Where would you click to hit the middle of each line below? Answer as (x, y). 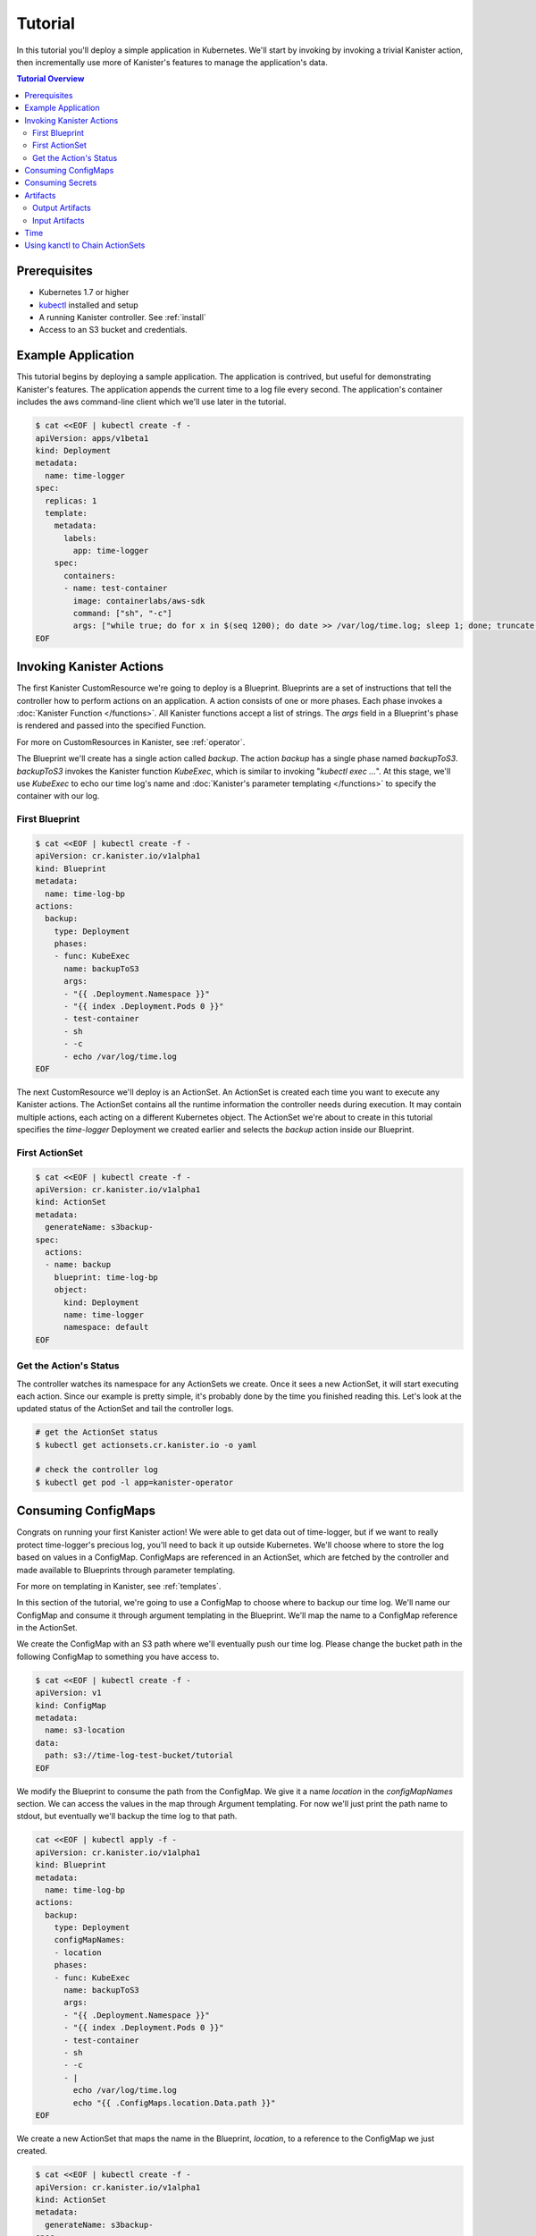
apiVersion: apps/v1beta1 (92, 438)
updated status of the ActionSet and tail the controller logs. (125, 1409)
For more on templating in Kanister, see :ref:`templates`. (119, 1586)
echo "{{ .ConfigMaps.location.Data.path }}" (174, 2103)
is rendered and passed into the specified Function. (111, 725)
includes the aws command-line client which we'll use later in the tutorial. (151, 402)
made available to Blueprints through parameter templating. (126, 1570)
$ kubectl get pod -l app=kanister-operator (134, 1482)
